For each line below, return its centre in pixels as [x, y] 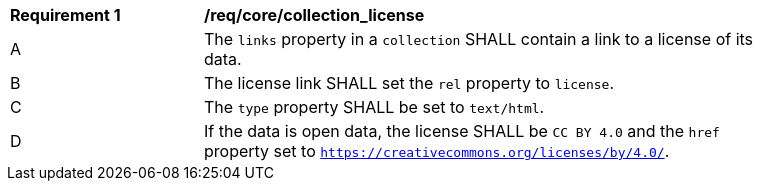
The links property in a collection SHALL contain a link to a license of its [479, 39]
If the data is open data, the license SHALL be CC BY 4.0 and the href [462, 131]
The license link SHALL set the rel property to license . [409, 83]
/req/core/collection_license [314, 15]
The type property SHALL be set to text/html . [374, 107]
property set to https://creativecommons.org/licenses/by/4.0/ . [437, 151]
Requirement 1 [65, 15]
